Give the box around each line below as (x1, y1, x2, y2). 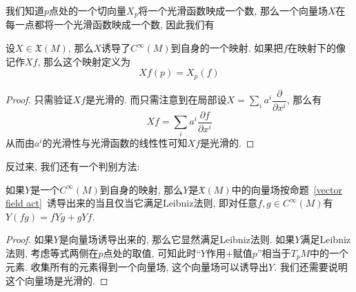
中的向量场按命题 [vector (231, 182, 342, 196)
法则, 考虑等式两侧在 (6, 245, 99, 260)
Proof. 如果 (6, 232, 54, 247)
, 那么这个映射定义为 (37, 54, 131, 68)
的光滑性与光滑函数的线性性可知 (42, 136, 188, 150)
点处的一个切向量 (49, 3, 127, 17)
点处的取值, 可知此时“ (103, 245, 201, 260)
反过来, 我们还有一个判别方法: (6, 159, 140, 174)
